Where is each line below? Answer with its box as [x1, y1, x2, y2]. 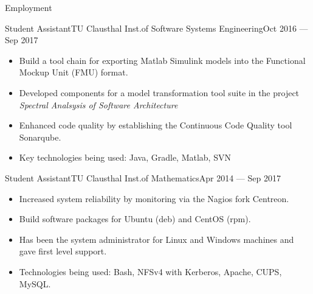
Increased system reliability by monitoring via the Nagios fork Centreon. [19, 192, 289, 205]
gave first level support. [19, 245, 107, 257]
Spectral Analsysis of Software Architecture [19, 98, 178, 111]
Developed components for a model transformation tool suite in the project [19, 86, 300, 99]
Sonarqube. [19, 130, 61, 143]
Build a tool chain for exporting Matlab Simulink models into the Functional [19, 54, 306, 66]
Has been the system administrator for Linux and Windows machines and [19, 233, 294, 245]
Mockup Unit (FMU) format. [19, 66, 128, 79]
